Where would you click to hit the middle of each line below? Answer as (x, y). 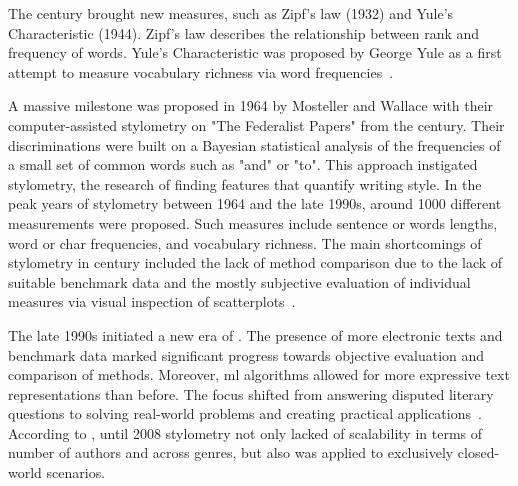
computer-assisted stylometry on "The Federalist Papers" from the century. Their (256, 124)
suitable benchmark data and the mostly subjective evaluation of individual (239, 281)
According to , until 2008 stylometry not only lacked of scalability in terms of (245, 432)
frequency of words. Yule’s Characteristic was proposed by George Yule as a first (255, 52)
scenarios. (76, 472)
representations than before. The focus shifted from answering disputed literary (251, 393)
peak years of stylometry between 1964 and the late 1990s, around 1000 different (255, 203)
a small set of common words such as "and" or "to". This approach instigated (243, 164)
